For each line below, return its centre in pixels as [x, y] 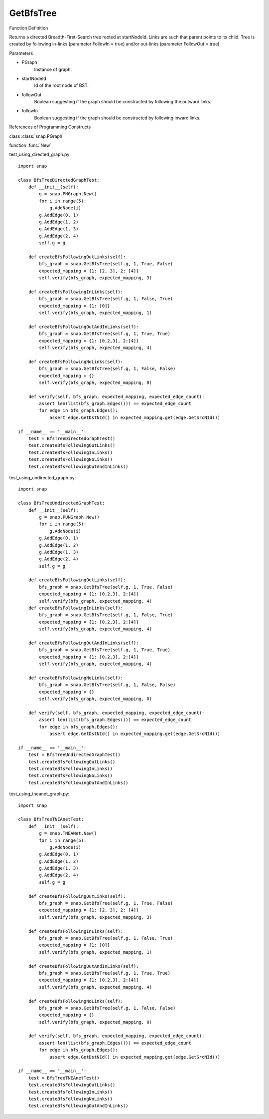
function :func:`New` [30, 145]
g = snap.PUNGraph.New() [69, 517]
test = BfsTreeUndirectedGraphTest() [74, 755]
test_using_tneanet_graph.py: [39, 794]
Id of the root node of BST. [62, 85]
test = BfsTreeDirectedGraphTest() [72, 439]
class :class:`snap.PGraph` [37, 136]
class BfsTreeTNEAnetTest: [51, 819]
